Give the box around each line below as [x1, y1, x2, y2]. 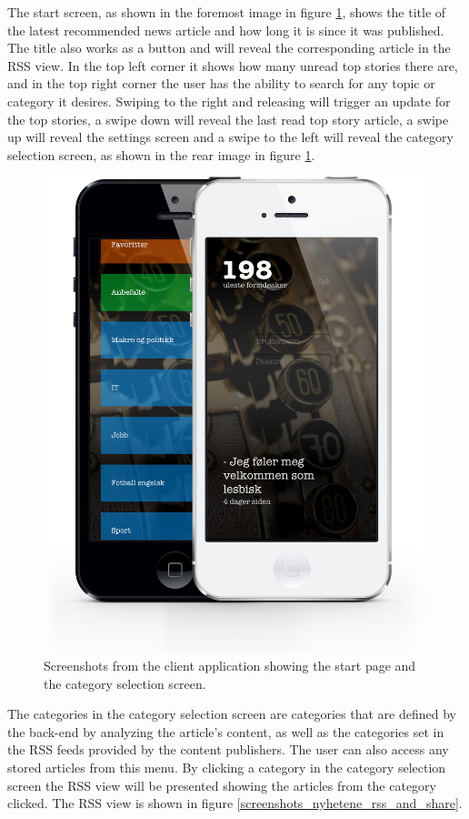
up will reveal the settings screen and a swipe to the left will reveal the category [7, 127, 454, 147]
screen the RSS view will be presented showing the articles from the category [7, 775, 436, 794]
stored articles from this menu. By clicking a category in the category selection [7, 758, 446, 776]
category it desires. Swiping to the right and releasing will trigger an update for [7, 91, 451, 110]
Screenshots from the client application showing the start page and [44, 656, 416, 675]
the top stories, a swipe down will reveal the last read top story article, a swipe [7, 109, 449, 128]
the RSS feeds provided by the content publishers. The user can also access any [7, 740, 449, 759]
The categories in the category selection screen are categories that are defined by [7, 704, 456, 723]
